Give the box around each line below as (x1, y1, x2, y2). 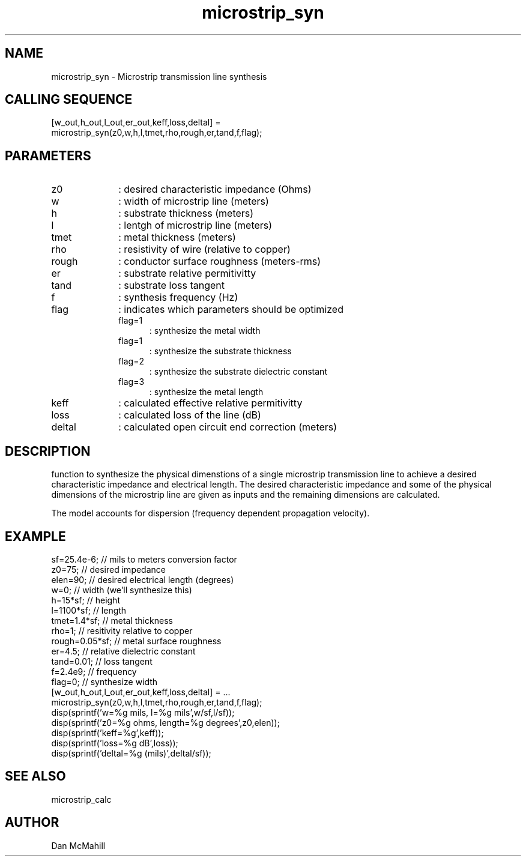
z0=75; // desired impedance (51, 564, 166, 575)
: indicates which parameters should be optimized (118, 303, 343, 316)
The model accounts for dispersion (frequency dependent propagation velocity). (51, 508, 370, 519)
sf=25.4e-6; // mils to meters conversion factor (51, 554, 237, 564)
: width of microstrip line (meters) (118, 195, 269, 208)
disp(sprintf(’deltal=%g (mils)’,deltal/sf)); (51, 748, 211, 758)
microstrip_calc (51, 794, 112, 805)
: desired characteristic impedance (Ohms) (118, 183, 312, 196)
